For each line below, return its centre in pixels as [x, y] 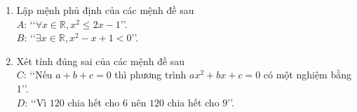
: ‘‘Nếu [38, 75]
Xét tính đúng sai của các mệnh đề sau [101, 61]
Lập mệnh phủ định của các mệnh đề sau [105, 10]
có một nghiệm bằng [308, 75]
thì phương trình [150, 75]
